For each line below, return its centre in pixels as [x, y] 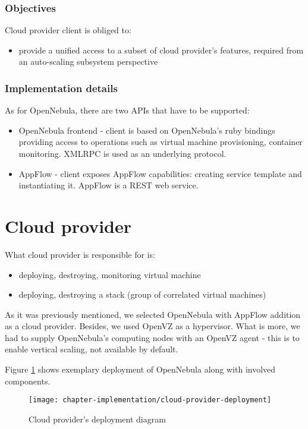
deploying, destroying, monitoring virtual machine [110, 274]
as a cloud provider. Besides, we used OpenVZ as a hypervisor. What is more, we [153, 326]
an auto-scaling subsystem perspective [88, 61]
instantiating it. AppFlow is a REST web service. [109, 185]
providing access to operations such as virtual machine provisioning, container [161, 142]
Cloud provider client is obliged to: [68, 30]
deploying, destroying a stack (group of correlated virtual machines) [142, 294]
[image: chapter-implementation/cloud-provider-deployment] [150, 400]
